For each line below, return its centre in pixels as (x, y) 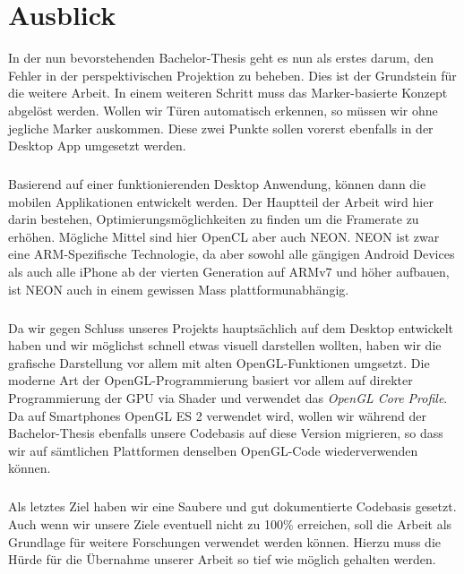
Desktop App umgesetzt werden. (97, 146)
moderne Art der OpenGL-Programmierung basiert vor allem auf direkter (211, 380)
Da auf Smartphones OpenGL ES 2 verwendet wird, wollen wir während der (217, 415)
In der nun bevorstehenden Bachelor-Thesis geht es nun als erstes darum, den (221, 58)
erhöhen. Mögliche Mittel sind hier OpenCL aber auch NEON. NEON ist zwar (224, 236)
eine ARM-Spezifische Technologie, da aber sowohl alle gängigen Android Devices (232, 254)
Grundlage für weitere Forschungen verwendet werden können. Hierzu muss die (225, 541)
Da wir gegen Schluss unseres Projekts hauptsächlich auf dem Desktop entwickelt (231, 327)
